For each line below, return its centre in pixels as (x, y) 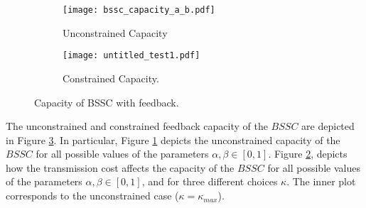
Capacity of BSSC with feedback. (107, 102)
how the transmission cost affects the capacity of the (120, 167)
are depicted (328, 126)
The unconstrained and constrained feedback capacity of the (137, 126)
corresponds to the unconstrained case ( (92, 196)
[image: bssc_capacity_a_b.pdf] (139, 10)
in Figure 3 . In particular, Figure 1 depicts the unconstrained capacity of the (173, 139)
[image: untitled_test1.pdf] (131, 56)
